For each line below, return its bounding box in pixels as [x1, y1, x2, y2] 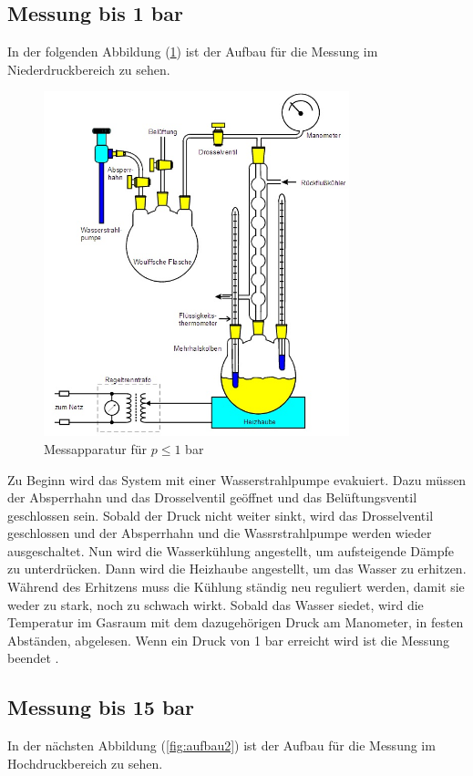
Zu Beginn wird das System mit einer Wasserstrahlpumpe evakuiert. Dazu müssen [7, 470, 467, 489]
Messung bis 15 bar [7, 693, 195, 721]
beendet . [7, 648, 59, 667]
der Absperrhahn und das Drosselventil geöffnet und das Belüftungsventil [7, 488, 417, 507]
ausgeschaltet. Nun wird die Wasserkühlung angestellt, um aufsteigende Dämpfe [7, 541, 454, 560]
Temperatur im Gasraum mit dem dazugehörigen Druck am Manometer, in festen [7, 613, 464, 632]
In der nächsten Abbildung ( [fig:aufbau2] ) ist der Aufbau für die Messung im [7, 736, 436, 755]
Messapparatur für [44, 439, 148, 458]
